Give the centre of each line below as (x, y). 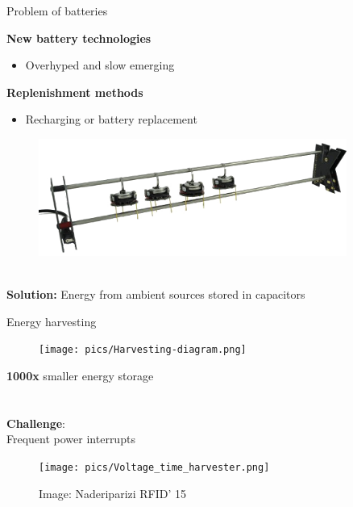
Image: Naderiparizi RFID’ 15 (113, 493)
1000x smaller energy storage (80, 375)
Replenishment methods (75, 92)
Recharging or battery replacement (111, 119)
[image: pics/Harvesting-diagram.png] (143, 350)
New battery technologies (79, 38)
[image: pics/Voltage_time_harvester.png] (154, 467)
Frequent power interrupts (71, 439)
